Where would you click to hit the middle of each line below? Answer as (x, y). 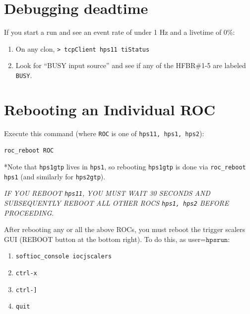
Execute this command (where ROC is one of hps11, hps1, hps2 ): (104, 133)
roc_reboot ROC (29, 151)
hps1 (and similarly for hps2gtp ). (55, 176)
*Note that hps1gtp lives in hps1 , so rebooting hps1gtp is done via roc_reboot (125, 167)
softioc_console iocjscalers (64, 257)
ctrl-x (26, 274)
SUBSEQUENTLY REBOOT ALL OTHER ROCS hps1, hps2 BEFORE (117, 203)
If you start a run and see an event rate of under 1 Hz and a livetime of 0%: (120, 32)
